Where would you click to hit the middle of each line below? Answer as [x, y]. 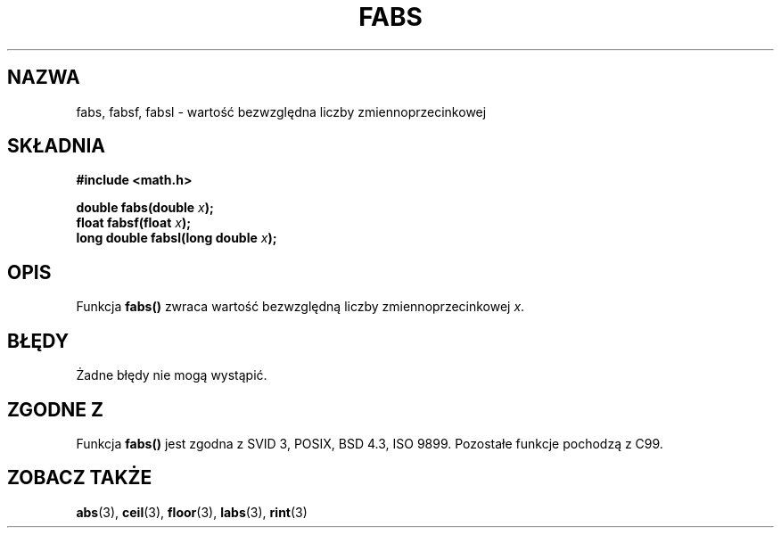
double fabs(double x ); [145, 208]
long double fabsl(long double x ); [177, 238]
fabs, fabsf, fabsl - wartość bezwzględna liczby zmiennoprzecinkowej [281, 111]
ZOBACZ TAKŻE [80, 478]
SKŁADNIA [56, 146]
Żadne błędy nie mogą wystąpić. [172, 375]
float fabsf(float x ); [134, 223]
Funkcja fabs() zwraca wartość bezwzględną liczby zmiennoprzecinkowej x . [300, 307]
